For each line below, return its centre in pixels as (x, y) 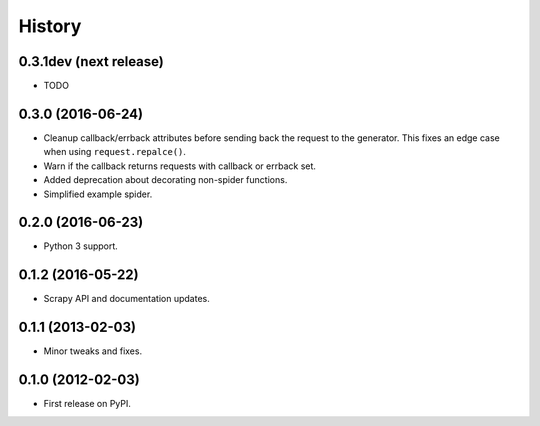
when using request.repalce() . (115, 152)
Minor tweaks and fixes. (93, 351)
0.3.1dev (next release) (91, 61)
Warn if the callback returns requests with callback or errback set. (180, 166)
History (50, 26)
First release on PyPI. (87, 404)
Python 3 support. (81, 246)
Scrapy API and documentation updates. (126, 299)
